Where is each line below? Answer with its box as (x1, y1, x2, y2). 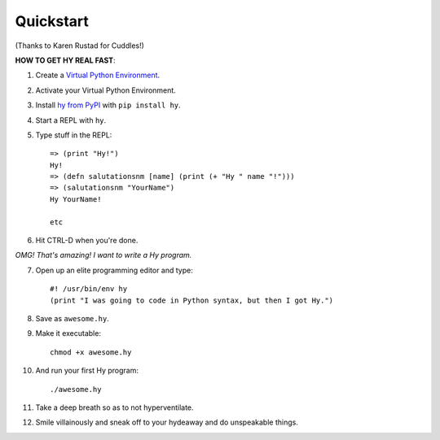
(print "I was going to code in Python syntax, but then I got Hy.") (50, 295, 334, 305)
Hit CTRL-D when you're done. (35, 236, 139, 246)
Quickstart (15, 12, 90, 30)
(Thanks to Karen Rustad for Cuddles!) (15, 41, 144, 50)
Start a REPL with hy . (35, 115, 107, 125)
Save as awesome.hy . (35, 313, 109, 323)
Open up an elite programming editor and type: (35, 265, 193, 275)
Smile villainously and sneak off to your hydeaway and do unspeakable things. (35, 417, 299, 427)
